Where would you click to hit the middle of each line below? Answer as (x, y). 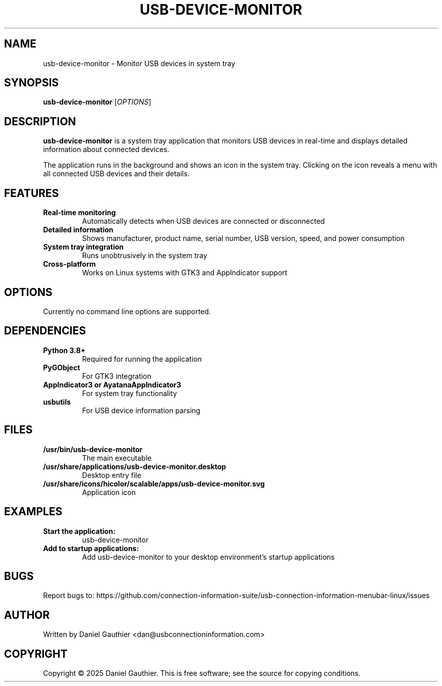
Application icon (109, 492)
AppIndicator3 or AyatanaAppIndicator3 (112, 384)
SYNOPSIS (32, 83)
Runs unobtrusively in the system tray (145, 256)
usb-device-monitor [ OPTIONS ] (97, 102)
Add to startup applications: (91, 548)
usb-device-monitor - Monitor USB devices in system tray (139, 63)
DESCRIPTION (40, 121)
